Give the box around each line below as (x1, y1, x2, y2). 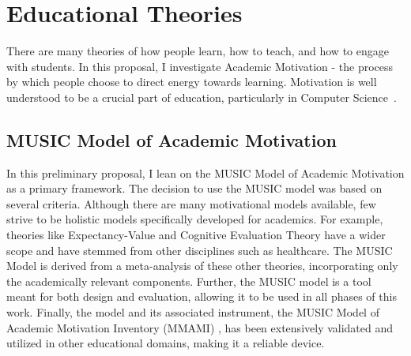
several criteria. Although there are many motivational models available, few (6, 195, 376, 212)
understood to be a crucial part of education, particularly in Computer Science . (6, 88, 397, 105)
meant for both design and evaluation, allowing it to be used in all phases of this (6, 288, 397, 305)
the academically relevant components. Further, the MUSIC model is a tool (6, 272, 371, 289)
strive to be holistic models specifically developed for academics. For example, (6, 211, 383, 227)
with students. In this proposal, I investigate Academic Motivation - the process (6, 58, 394, 74)
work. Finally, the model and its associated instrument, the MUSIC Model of (6, 304, 379, 320)
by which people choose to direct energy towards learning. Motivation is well (6, 73, 377, 90)
